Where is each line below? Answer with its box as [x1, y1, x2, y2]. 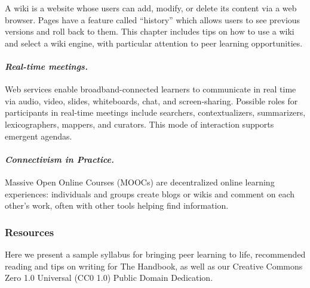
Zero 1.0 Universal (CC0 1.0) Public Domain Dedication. [5, 271, 213, 284]
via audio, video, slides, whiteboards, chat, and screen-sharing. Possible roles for [5, 94, 298, 107]
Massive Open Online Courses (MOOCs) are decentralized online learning [5, 175, 275, 188]
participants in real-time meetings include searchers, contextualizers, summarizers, [5, 106, 306, 119]
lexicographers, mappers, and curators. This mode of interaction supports [5, 117, 274, 130]
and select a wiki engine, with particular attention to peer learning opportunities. [5, 36, 303, 49]
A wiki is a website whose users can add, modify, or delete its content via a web [5, 2, 297, 14]
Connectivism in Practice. [5, 153, 115, 165]
